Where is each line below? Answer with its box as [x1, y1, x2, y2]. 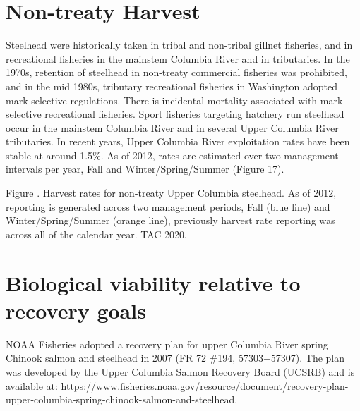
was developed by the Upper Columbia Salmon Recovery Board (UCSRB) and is [6, 364, 355, 379]
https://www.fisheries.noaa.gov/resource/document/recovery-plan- [61, 378, 349, 393]
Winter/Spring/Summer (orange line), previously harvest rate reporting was [6, 213, 335, 228]
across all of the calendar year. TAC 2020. [6, 226, 187, 241]
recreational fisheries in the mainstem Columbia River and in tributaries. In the [6, 51, 350, 66]
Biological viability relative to [6, 268, 301, 297]
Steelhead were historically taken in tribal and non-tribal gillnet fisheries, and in [6, 37, 353, 52]
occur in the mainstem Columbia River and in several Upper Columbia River [6, 120, 339, 135]
